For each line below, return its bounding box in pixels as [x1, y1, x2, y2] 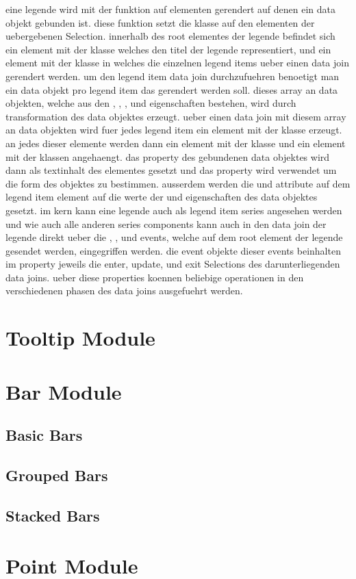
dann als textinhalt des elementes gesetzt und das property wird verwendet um [5, 163, 337, 177]
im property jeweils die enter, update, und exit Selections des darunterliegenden [5, 257, 340, 271]
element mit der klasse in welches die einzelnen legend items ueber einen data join [5, 55, 349, 70]
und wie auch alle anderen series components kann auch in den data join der [5, 216, 327, 231]
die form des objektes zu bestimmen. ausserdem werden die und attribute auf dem [5, 176, 351, 190]
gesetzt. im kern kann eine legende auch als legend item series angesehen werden [5, 203, 342, 217]
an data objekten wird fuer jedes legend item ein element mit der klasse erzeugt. [5, 123, 342, 137]
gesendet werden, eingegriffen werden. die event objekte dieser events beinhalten [5, 243, 341, 257]
